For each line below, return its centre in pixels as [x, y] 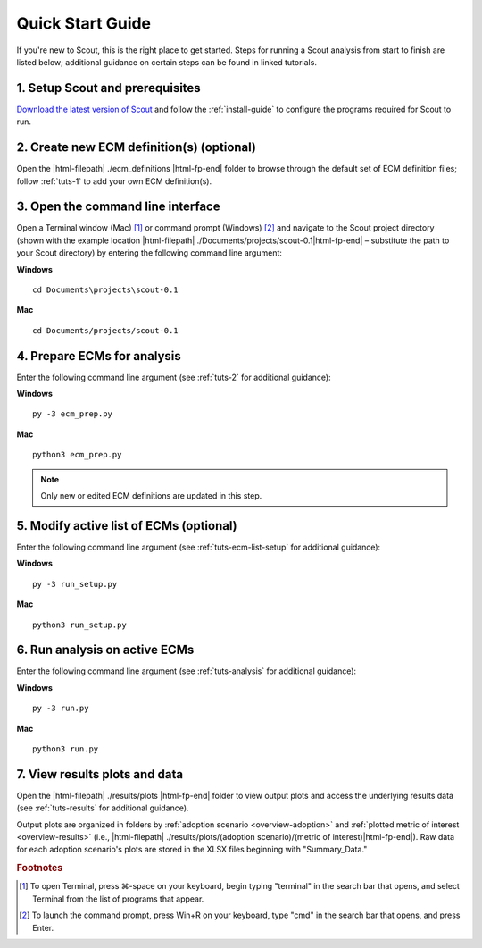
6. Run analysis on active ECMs [105, 650]
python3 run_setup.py [79, 625]
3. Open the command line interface [118, 207]
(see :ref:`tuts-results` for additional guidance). [103, 808]
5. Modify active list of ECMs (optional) [127, 526]
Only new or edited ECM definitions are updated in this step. [151, 496]
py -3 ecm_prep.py [73, 414]
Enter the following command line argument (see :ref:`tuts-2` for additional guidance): [174, 377]
